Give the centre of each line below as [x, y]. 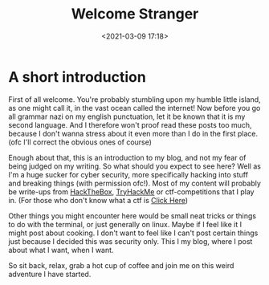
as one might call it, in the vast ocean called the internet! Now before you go [134, 108]
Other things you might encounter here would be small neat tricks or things [132, 216]
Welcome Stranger [135, 14]
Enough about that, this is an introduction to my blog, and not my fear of [127, 157]
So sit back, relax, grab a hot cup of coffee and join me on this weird [121, 265]
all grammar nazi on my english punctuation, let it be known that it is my [127, 116]
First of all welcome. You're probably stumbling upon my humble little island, [134, 99]
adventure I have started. [50, 274]
